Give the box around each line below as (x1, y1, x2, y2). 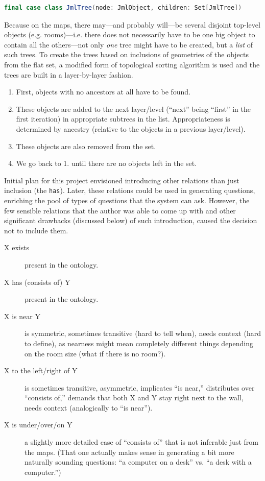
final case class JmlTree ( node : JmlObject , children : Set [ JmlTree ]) (4, 4, 242, 11)
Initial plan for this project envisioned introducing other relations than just (4, 175, 239, 185)
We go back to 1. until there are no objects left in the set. (16, 158, 197, 169)
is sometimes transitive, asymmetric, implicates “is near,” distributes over (25, 382, 255, 393)
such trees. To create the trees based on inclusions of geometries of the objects (4, 49, 249, 60)
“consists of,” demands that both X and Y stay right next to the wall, (25, 392, 244, 403)
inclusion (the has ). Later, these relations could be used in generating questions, (4, 185, 255, 196)
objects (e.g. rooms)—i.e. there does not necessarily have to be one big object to (4, 29, 255, 40)
